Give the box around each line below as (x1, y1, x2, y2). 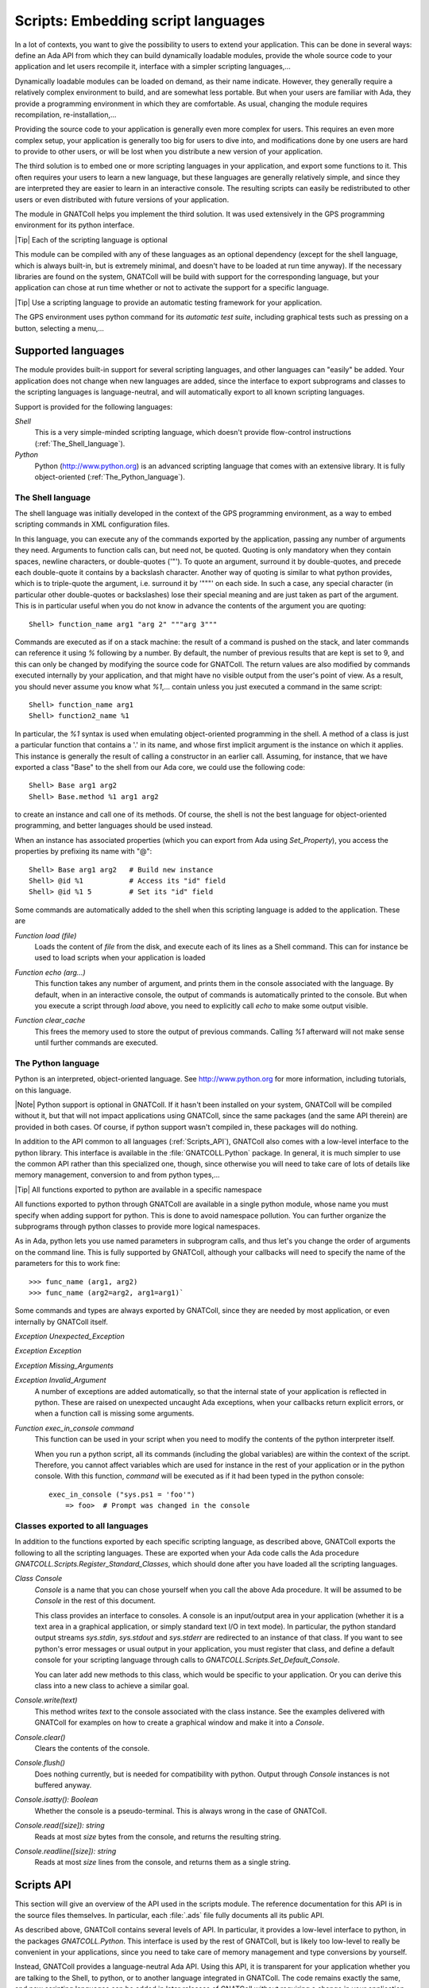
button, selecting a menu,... (14, 323, 105, 333)
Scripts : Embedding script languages (14, 12, 265, 29)
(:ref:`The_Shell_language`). (34, 438, 126, 448)
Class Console (14, 1574, 63, 1583)
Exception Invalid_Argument (14, 1376, 106, 1385)
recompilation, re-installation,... (14, 110, 117, 119)
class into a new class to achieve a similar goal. (34, 1680, 190, 1690)
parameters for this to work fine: (14, 1259, 121, 1268)
